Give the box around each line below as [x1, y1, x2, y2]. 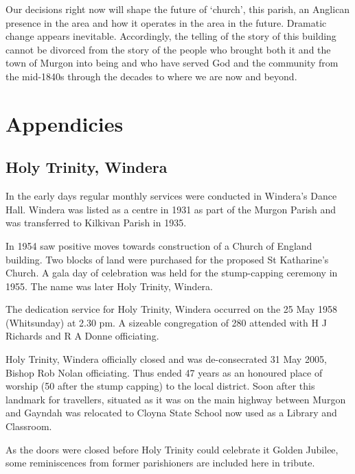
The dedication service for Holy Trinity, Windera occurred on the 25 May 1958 [5, 302, 337, 316]
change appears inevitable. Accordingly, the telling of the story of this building [5, 29, 336, 43]
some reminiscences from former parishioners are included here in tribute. [5, 455, 315, 470]
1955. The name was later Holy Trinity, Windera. [5, 279, 213, 293]
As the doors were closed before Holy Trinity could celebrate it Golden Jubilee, [5, 442, 339, 456]
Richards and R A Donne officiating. [5, 329, 159, 343]
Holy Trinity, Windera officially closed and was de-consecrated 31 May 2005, [5, 352, 327, 366]
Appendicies [5, 109, 124, 137]
